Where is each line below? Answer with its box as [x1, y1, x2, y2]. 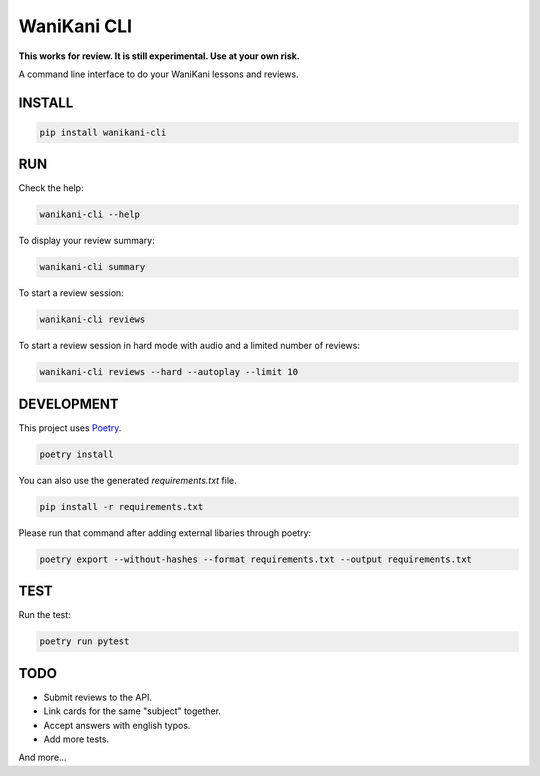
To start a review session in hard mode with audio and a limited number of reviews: [18, 340, 360, 352]
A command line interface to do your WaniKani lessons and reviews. [18, 68, 299, 80]
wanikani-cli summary [39, 261, 146, 273]
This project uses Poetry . [18, 421, 122, 434]
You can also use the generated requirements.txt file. [18, 474, 237, 486]
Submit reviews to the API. [43, 691, 153, 703]
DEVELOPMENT [18, 395, 119, 412]
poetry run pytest [39, 636, 130, 647]
